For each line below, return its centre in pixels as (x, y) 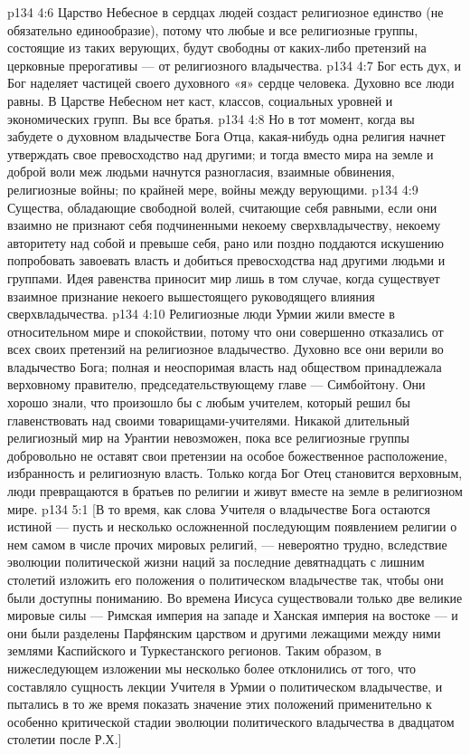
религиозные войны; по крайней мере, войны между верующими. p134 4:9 (213, 189)
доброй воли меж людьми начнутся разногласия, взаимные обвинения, (201, 172)
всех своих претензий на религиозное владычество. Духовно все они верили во (226, 349)
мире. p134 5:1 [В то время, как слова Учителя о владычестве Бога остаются (219, 508)
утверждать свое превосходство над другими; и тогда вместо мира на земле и (221, 153)
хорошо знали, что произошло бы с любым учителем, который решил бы (209, 402)
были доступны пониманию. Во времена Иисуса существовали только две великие (235, 597)
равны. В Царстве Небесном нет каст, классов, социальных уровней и (200, 100)
